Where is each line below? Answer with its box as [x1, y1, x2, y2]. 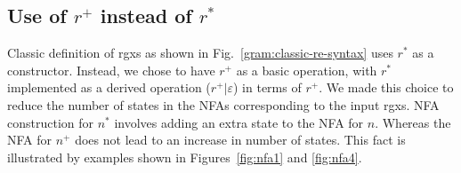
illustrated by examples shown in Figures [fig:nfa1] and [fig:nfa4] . [7, 147, 362, 166]
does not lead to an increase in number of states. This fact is [75, 130, 406, 149]
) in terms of [233, 78, 302, 97]
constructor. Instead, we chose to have [7, 60, 215, 79]
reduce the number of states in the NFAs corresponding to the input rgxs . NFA [7, 95, 440, 114]
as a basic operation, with [236, 60, 377, 79]
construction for [7, 113, 94, 131]
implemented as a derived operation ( [7, 78, 211, 97]
